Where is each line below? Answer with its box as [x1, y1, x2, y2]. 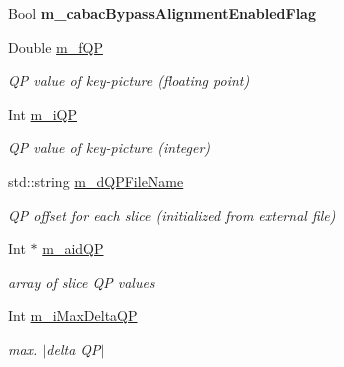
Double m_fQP [8, 36, 103, 57]
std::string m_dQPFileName [8, 170, 184, 191]
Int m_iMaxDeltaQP [8, 305, 138, 326]
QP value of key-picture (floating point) [8, 70, 250, 91]
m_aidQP [42, 238, 104, 259]
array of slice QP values [8, 271, 155, 292]
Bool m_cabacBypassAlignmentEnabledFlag [8, 3, 316, 23]
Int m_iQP [8, 103, 78, 124]
